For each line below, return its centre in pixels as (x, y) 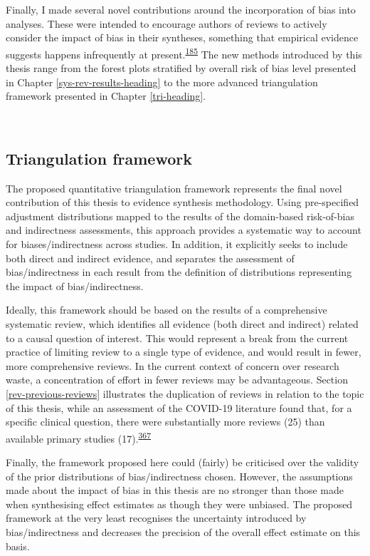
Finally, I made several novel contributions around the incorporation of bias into (181, 9)
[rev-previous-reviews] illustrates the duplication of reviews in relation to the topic (185, 393)
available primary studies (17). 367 (79, 437)
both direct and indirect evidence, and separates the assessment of (150, 258)
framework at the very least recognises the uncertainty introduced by (156, 518)
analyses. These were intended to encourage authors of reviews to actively (166, 23)
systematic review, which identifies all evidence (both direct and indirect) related (182, 323)
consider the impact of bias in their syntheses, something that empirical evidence (182, 37)
